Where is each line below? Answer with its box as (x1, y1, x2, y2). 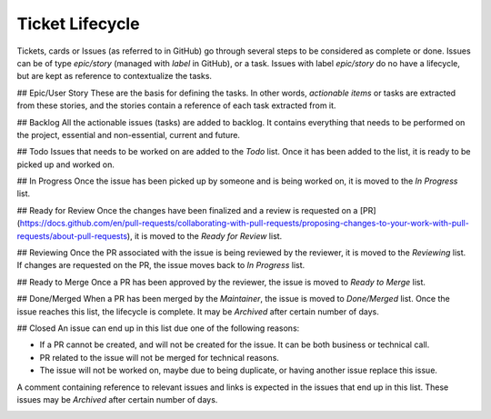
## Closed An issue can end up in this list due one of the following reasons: (16, 323, 300, 334)
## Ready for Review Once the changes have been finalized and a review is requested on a (16, 205, 358, 215)
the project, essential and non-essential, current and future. (16, 129, 241, 140)
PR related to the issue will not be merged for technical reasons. (39, 352, 279, 363)
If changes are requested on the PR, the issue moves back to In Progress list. (16, 260, 306, 271)
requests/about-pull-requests (16, 230, 127, 241)
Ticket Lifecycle (16, 14, 140, 34)
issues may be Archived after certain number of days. (16, 394, 218, 404)
